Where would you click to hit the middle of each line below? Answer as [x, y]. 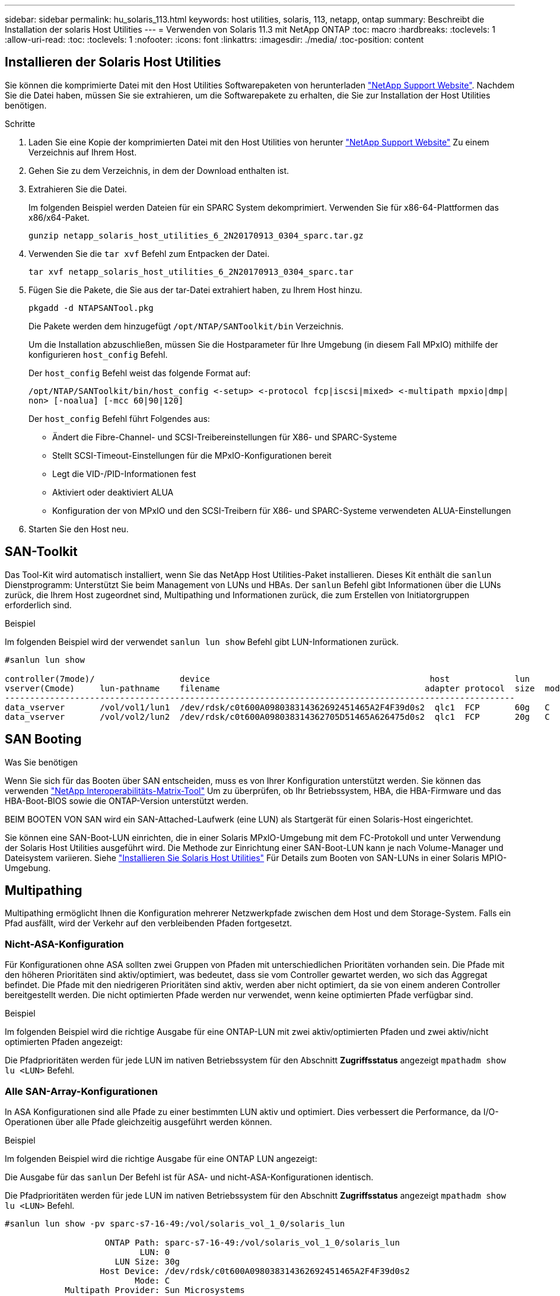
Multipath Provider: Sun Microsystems [155, 1290]
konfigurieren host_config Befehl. [98, 354]
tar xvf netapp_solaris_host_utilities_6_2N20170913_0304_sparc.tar [191, 271]
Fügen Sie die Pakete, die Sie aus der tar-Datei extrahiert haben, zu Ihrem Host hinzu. [195, 290]
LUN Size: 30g [147, 1261]
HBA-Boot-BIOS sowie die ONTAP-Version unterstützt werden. [127, 801]
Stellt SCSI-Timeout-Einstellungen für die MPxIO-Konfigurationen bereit [192, 455]
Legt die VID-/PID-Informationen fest [124, 474]
